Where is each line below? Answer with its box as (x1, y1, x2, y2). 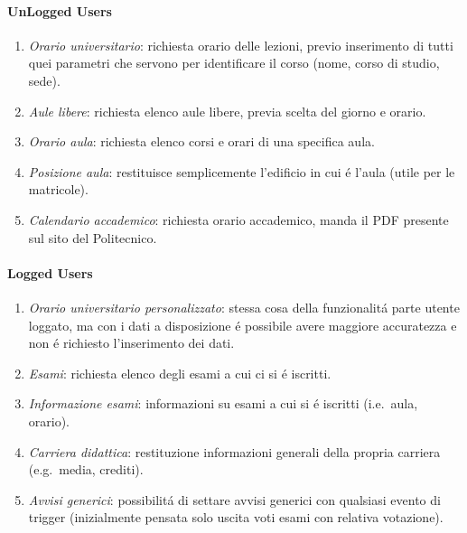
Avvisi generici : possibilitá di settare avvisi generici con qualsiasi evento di (28, 490, 441, 509)
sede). (28, 70, 61, 89)
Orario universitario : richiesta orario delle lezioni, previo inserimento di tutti (28, 35, 453, 54)
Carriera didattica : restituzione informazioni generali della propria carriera (28, 442, 441, 461)
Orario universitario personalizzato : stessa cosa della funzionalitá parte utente (28, 297, 460, 316)
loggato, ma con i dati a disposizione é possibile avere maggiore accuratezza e (28, 315, 457, 334)
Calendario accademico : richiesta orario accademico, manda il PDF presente (28, 210, 449, 229)
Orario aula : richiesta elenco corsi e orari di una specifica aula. (28, 132, 375, 151)
